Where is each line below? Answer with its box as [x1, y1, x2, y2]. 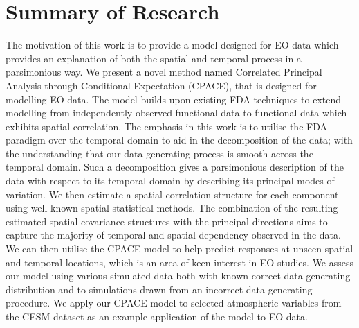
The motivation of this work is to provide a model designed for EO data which [6, 37, 339, 52]
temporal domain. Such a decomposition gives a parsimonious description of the [6, 159, 344, 174]
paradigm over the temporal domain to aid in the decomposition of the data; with [6, 132, 353, 147]
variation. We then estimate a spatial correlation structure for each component [6, 187, 339, 201]
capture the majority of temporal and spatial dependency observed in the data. [6, 227, 341, 242]
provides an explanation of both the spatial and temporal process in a [6, 51, 302, 65]
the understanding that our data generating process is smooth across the [6, 146, 313, 160]
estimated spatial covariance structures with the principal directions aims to [6, 214, 328, 228]
